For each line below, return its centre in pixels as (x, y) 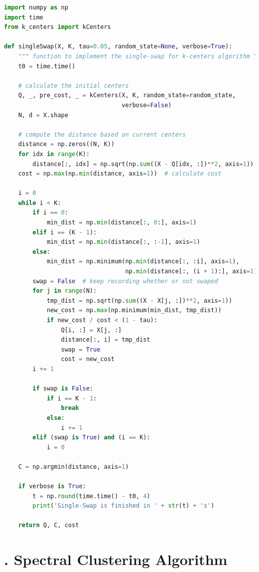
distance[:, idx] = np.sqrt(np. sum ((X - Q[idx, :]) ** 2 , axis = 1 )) (143, 164)
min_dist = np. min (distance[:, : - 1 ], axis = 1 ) (123, 242)
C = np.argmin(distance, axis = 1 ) (73, 467)
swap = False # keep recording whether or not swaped (125, 281)
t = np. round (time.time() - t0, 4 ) (91, 496)
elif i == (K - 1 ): (65, 232)
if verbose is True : (52, 486)
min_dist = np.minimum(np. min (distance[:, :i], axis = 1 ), (143, 262)
